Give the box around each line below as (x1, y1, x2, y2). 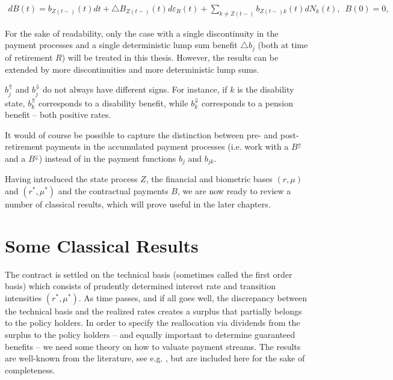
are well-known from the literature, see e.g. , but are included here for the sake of (5, 352, 305, 364)
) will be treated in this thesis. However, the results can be (61, 51, 279, 63)
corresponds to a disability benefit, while (39, 96, 188, 109)
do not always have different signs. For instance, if (42, 83, 227, 96)
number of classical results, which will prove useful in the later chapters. (5, 197, 271, 210)
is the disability (237, 83, 294, 96)
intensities (5, 291, 42, 304)
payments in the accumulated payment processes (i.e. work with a (46, 140, 289, 153)
